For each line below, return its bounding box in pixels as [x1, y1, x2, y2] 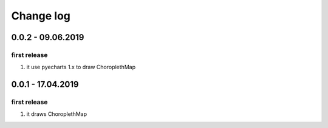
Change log [11, 9, 71, 22]
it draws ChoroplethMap [26, 110, 87, 118]
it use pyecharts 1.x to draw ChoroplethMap [26, 64, 136, 71]
